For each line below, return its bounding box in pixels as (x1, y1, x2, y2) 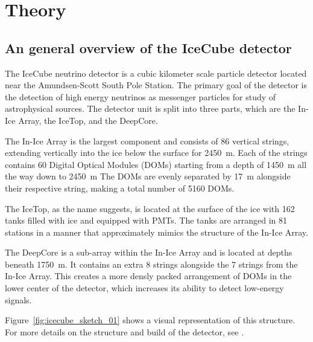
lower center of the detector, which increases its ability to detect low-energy (5, 282, 284, 294)
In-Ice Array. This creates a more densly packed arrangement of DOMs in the (5, 269, 292, 282)
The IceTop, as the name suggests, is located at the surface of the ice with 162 (5, 202, 295, 215)
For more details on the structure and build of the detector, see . (5, 325, 244, 338)
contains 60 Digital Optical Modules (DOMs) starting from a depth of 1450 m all (5, 158, 307, 170)
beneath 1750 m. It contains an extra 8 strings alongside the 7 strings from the (5, 257, 298, 270)
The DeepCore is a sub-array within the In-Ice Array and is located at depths (5, 246, 292, 259)
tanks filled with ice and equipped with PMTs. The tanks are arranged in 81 (5, 214, 288, 227)
